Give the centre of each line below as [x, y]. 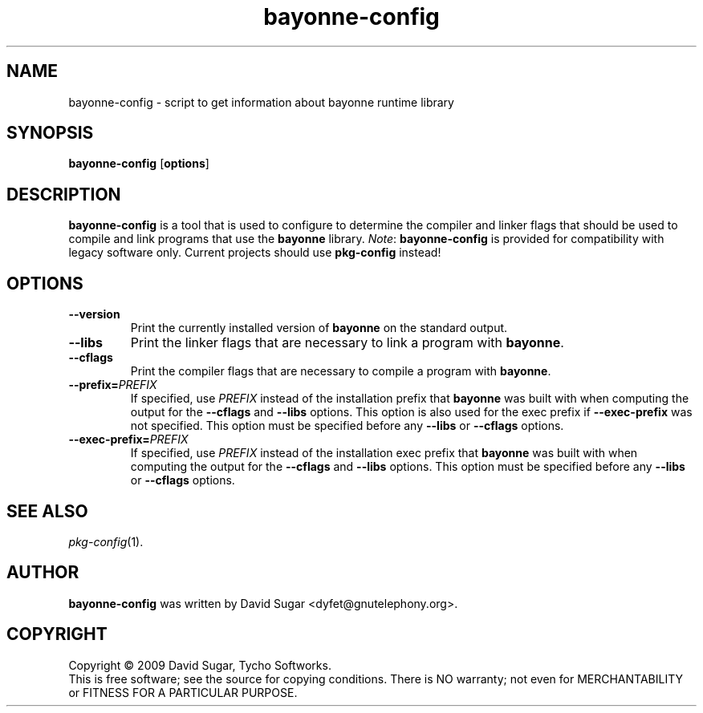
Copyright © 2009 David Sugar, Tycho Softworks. [200, 665]
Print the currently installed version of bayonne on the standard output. [319, 328]
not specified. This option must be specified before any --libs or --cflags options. [347, 426]
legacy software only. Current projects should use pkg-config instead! [255, 253]
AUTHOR [43, 573]
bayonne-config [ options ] [139, 164]
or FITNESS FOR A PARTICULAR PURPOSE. [183, 692]
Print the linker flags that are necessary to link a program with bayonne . [347, 343]
